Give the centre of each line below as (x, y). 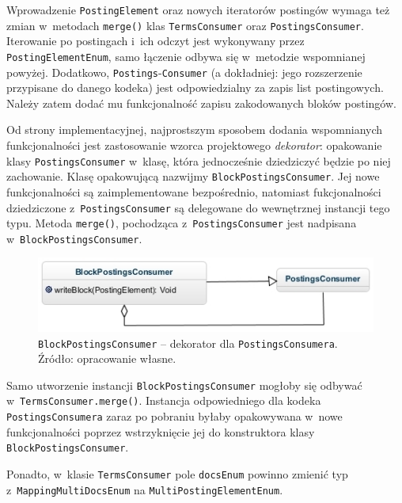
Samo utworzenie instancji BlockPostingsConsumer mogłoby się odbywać (184, 385)
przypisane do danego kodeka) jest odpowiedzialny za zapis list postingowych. (195, 88)
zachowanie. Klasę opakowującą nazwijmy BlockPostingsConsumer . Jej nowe (193, 176)
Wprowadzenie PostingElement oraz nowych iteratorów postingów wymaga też (198, 10)
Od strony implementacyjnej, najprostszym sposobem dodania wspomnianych (195, 130)
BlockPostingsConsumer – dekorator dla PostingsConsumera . (188, 343)
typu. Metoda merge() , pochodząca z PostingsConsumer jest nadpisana (182, 223)
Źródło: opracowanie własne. (107, 358)
